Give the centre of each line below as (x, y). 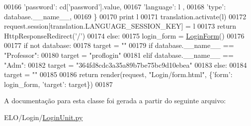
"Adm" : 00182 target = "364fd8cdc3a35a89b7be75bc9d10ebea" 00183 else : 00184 (125, 64)
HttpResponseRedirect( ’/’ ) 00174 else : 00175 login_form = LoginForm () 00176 (124, 35)
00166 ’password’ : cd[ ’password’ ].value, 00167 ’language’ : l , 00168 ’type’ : (115, 6)
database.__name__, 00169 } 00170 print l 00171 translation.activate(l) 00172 (125, 16)
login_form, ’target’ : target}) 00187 (58, 84)
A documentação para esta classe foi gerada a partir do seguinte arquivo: (115, 101)
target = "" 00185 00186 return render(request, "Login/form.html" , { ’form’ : (118, 74)
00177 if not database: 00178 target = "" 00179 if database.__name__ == (119, 45)
